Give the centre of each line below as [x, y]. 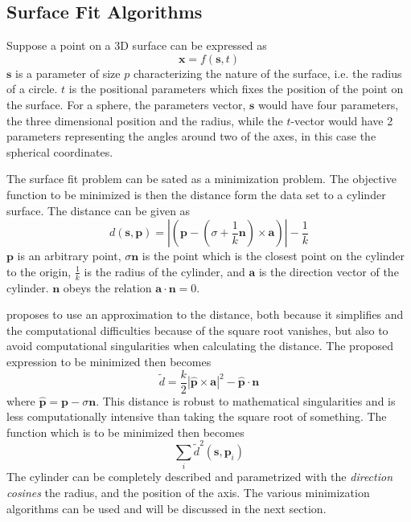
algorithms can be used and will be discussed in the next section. [166, 508]
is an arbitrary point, [69, 256]
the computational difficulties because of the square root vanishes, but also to [197, 330]
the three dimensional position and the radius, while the [145, 120]
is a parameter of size [68, 73]
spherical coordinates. [60, 151]
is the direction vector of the [329, 271]
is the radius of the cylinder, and [164, 271]
